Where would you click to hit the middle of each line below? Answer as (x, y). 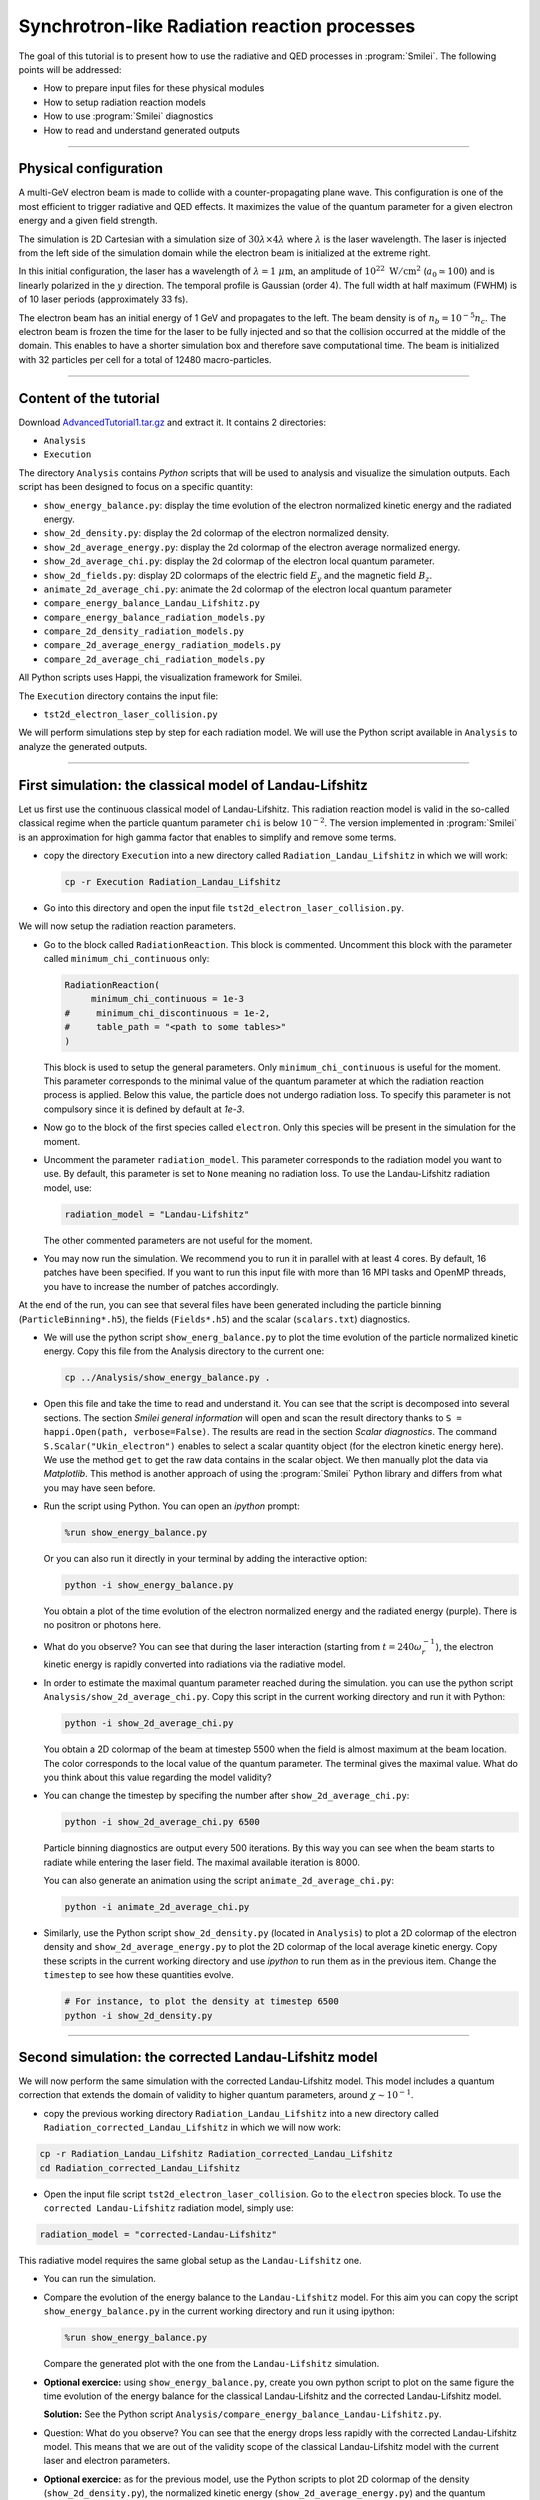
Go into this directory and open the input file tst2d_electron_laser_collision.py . (224, 907)
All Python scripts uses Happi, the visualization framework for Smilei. (160, 677)
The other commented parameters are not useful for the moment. (178, 1240)
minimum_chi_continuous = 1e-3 (167, 999)
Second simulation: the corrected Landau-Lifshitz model (198, 2057)
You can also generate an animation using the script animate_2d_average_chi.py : (219, 1881)
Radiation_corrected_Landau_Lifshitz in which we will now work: (192, 2127)
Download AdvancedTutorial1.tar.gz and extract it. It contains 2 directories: (172, 422)
